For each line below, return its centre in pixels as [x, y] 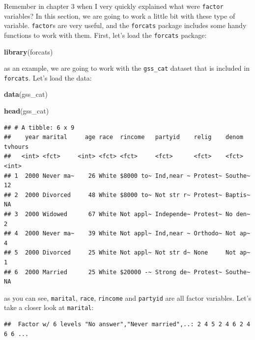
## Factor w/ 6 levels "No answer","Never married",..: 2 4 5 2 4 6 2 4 [127, 325]
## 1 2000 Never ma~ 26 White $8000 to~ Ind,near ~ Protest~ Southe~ [127, 176]
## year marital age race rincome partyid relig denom [124, 137]
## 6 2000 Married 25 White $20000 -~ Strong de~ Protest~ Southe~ [127, 272]
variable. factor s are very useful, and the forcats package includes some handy [125, 25]
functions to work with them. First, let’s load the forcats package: [105, 35]
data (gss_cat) [26, 94]
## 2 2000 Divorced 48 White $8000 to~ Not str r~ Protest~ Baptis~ [127, 195]
